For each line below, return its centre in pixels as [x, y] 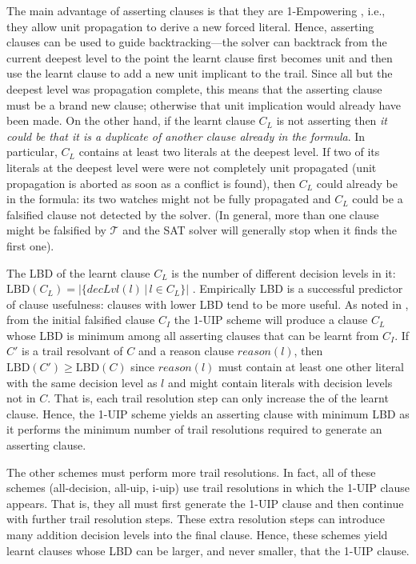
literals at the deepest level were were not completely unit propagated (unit [192, 167]
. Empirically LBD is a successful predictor [298, 288]
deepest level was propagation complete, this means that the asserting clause [194, 88]
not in [21, 398]
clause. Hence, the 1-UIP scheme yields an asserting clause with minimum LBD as [208, 413]
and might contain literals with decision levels [280, 382]
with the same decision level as [82, 382]
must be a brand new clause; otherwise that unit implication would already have [204, 104]
